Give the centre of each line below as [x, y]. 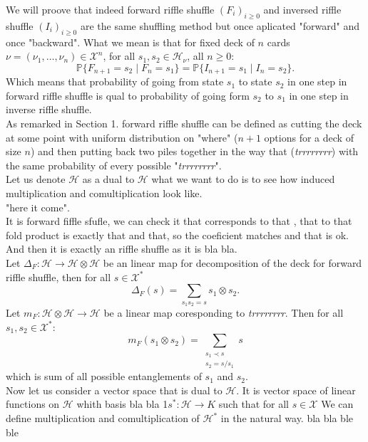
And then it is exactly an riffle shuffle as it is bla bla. [122, 249]
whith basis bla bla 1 [122, 404]
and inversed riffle [302, 9]
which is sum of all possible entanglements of [104, 376]
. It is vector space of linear [296, 390]
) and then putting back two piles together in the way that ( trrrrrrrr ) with [194, 151]
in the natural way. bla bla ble [287, 418]
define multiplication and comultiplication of [103, 418]
